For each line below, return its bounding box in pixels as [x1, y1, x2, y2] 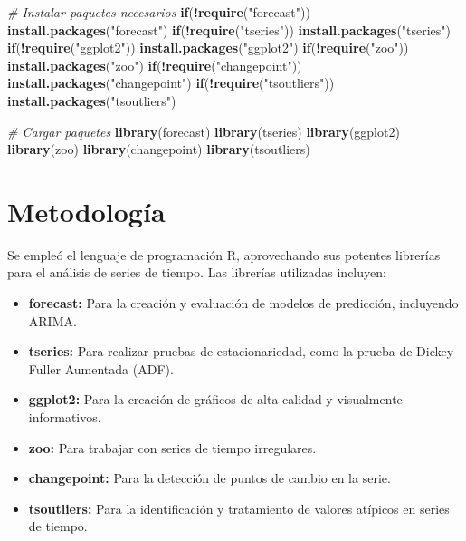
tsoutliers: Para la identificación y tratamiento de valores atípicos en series [28, 498, 450, 517]
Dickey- [416, 342, 458, 361]
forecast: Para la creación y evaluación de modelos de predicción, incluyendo [28, 294, 459, 313]
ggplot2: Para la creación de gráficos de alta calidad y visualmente [28, 390, 403, 409]
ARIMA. [28, 311, 77, 330]
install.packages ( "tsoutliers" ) [7, 91, 176, 110]
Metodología [7, 192, 166, 229]
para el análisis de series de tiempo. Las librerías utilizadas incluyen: [7, 263, 386, 282]
